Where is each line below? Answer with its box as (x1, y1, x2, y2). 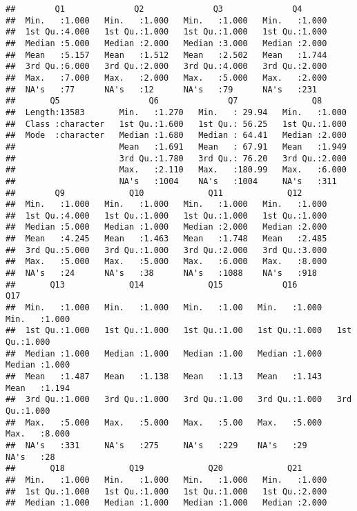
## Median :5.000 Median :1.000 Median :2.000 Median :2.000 (6, 222, 327, 232)
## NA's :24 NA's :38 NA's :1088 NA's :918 (6, 268, 318, 279)
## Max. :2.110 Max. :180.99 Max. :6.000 (6, 165, 347, 175)
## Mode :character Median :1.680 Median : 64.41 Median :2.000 (6, 130, 347, 141)
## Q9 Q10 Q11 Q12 (6, 188, 302, 198)
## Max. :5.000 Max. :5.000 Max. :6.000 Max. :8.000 (6, 257, 327, 267)
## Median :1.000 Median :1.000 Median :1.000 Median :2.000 (6, 498, 327, 508)
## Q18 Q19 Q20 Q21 (6, 463, 302, 474)
